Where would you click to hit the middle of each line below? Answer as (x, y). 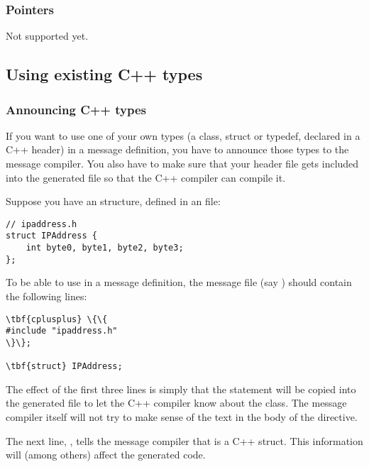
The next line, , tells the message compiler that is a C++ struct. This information (184, 440)
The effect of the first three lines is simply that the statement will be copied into (181, 389)
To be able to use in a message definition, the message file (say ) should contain (179, 282)
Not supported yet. (47, 36)
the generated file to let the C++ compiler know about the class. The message (176, 403)
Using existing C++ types (104, 74)
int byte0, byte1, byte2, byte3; (105, 248)
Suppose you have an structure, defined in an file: (113, 201)
